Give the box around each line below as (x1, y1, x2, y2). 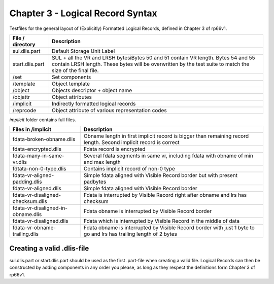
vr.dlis (12, 159, 27, 166)
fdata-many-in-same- (12, 152, 64, 159)
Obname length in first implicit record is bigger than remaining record (84, 132, 249, 139)
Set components (51, 74, 91, 81)
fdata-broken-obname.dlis (12, 136, 76, 143)
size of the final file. (51, 66, 99, 74)
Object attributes (51, 93, 92, 100)
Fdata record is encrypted (84, 146, 146, 153)
